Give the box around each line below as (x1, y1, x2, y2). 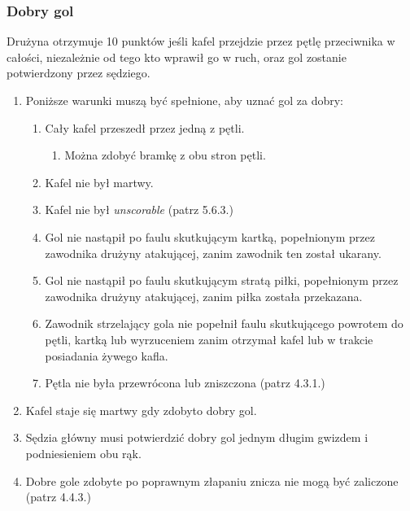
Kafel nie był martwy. (45, 173, 154, 190)
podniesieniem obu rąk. (25, 444, 142, 461)
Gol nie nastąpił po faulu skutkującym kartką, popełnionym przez (45, 228, 375, 245)
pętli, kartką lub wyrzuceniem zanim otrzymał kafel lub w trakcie (45, 330, 373, 347)
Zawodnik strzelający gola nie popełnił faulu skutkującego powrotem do (45, 315, 403, 332)
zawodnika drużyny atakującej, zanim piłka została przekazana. (45, 287, 363, 304)
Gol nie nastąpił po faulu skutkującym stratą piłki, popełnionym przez (45, 272, 399, 289)
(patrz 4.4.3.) (25, 488, 91, 505)
